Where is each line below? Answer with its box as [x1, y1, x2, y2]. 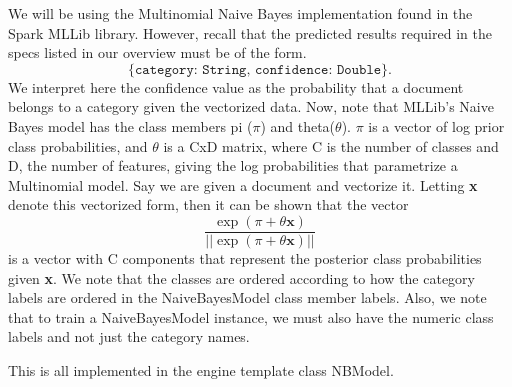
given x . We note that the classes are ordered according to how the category [8, 267, 475, 288]
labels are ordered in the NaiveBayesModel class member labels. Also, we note [8, 287, 487, 308]
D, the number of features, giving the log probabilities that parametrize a [8, 155, 458, 176]
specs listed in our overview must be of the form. [8, 42, 307, 63]
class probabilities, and [8, 135, 148, 156]
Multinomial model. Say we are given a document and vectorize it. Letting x [8, 174, 478, 195]
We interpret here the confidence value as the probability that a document [8, 76, 464, 97]
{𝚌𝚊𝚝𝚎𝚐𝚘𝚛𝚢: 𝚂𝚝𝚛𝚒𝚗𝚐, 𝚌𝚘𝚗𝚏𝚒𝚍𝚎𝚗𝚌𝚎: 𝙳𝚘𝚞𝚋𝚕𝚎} [127, 62, 389, 77]
